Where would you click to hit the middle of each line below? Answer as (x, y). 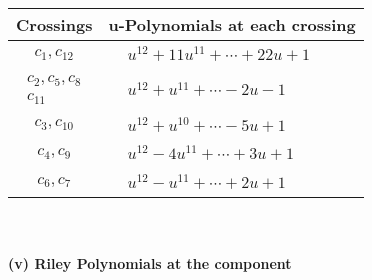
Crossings (54, 24)
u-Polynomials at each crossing (232, 24)
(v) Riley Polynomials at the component (150, 262)
